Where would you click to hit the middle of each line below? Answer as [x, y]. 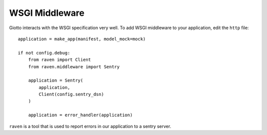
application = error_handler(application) [80, 115]
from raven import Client [60, 60]
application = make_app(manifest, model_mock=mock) [82, 39]
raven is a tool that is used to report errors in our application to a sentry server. [90, 126]
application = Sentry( [56, 81]
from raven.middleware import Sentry [74, 67]
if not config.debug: [44, 53]
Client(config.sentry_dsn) [71, 94]
